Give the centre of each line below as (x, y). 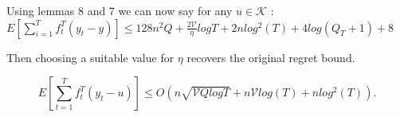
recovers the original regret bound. (271, 57)
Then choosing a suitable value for (90, 57)
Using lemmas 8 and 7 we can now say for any (120, 10)
